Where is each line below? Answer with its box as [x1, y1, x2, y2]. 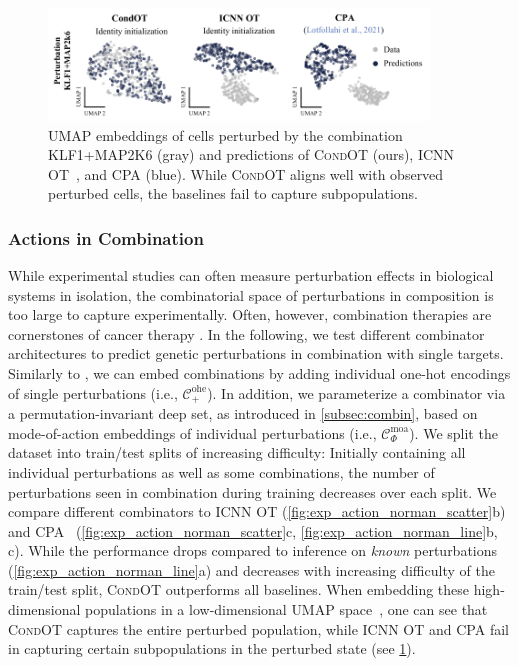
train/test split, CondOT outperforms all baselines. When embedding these [8, 579, 470, 600]
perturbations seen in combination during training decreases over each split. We [8, 481, 497, 502]
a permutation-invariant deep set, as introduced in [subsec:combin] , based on [8, 403, 478, 424]
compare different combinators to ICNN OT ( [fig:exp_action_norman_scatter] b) [8, 501, 506, 522]
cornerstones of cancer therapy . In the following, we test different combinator [8, 323, 485, 344]
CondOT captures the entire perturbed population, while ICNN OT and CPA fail [8, 618, 509, 639]
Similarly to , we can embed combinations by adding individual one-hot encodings [8, 363, 511, 384]
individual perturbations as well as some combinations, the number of [8, 461, 435, 482]
